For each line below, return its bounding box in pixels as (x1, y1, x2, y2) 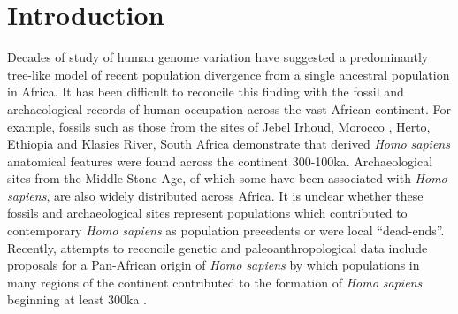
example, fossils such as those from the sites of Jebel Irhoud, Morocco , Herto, (7, 117, 431, 135)
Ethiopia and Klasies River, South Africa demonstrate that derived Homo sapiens (7, 134, 450, 153)
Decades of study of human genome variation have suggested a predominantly (7, 48, 429, 66)
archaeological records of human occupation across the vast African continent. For (7, 99, 452, 118)
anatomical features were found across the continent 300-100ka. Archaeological (7, 151, 433, 170)
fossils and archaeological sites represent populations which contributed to (7, 203, 408, 222)
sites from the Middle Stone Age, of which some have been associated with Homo (7, 169, 447, 188)
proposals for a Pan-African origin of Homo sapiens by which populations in (7, 256, 420, 274)
